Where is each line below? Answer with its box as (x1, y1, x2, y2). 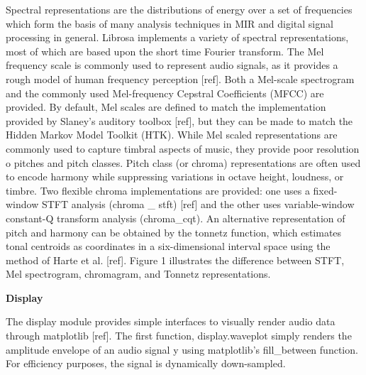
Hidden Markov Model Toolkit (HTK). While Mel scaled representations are (6, 127, 338, 142)
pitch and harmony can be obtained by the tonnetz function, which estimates (6, 224, 342, 239)
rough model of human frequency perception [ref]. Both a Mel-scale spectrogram (6, 71, 355, 86)
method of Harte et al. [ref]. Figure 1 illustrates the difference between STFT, (6, 252, 345, 267)
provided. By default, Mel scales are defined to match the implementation (6, 99, 326, 114)
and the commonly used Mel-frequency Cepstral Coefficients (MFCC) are (6, 85, 324, 100)
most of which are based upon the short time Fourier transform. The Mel (6, 43, 324, 58)
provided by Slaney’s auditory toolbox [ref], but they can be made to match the (6, 113, 353, 128)
